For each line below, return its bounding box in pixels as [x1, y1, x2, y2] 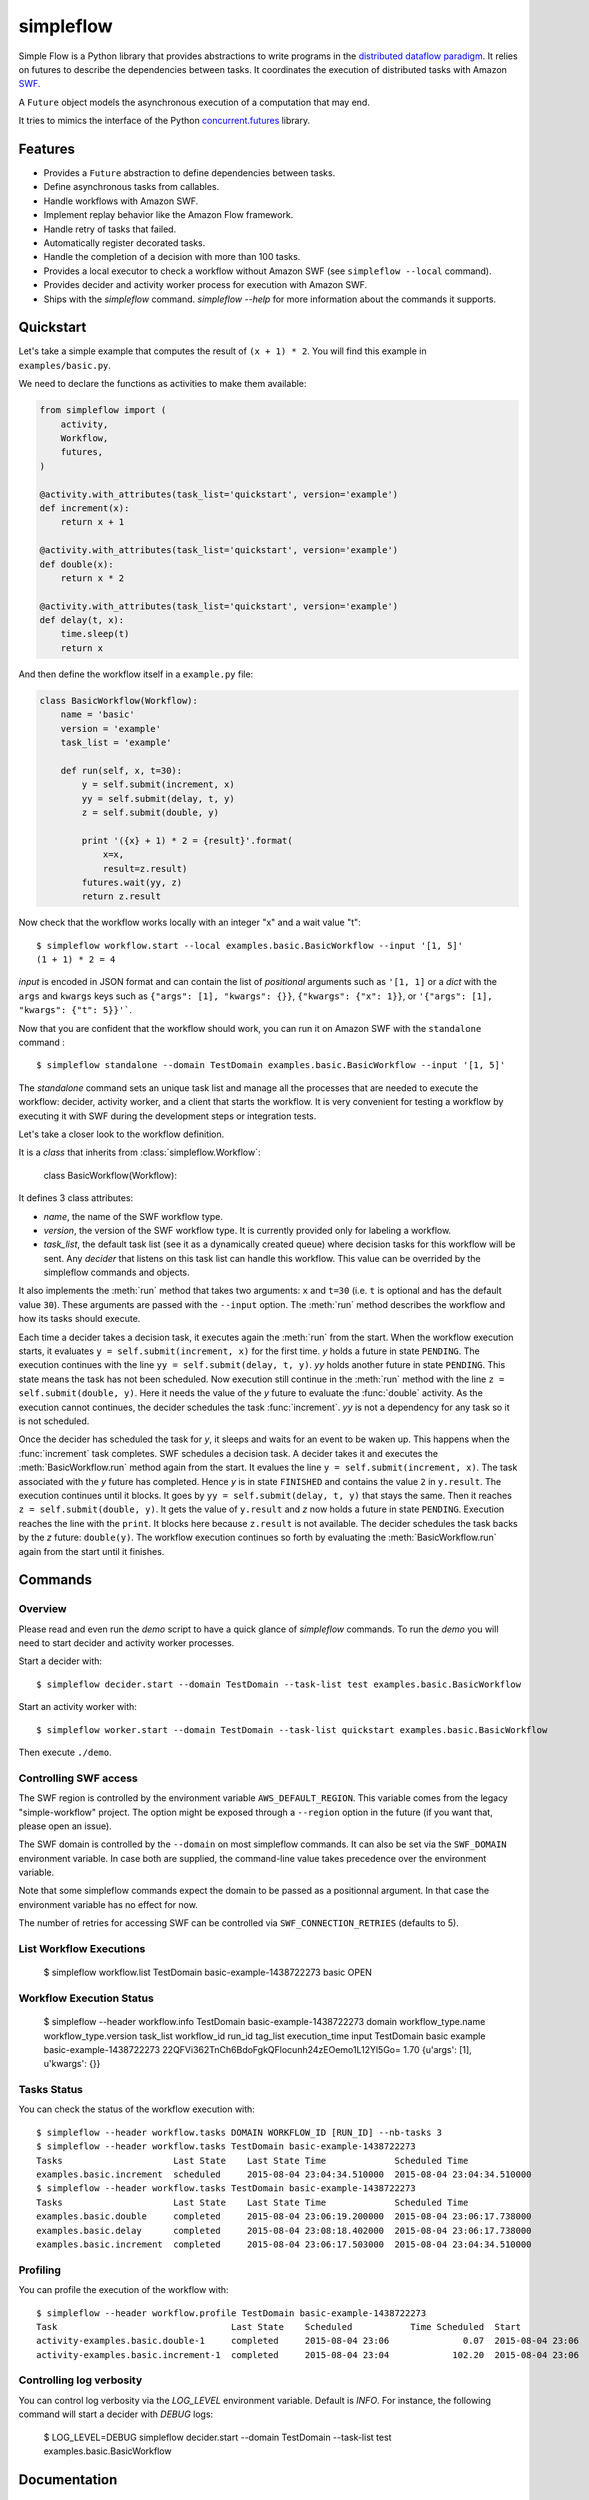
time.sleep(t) [60, 628, 130, 640]
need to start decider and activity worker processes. [18, 1637, 235, 1649]
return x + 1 [60, 516, 125, 528]
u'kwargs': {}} [43, 2058, 101, 2070]
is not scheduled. [18, 1415, 90, 1427]
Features [18, 140, 75, 157]
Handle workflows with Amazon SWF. [43, 195, 199, 207]
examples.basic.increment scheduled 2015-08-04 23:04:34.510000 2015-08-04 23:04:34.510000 [36, 2169, 532, 2180]
